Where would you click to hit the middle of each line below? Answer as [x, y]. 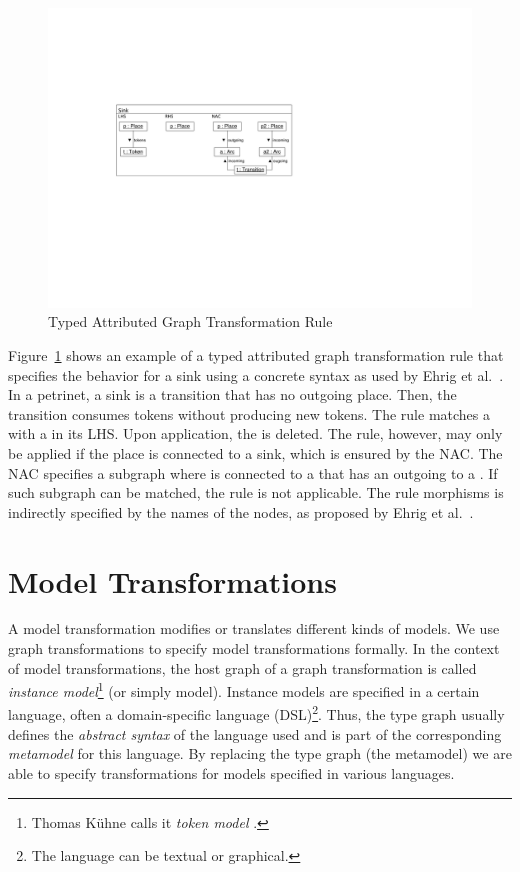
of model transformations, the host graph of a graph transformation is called [242, 667]
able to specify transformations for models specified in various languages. [231, 772]
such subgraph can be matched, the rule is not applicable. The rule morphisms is [256, 492]
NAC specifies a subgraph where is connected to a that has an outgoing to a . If [253, 472]
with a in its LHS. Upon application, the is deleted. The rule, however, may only [255, 433]
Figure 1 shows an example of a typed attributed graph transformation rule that [256, 354]
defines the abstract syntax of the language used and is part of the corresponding [255, 733]
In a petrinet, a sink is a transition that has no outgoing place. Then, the [232, 394]
